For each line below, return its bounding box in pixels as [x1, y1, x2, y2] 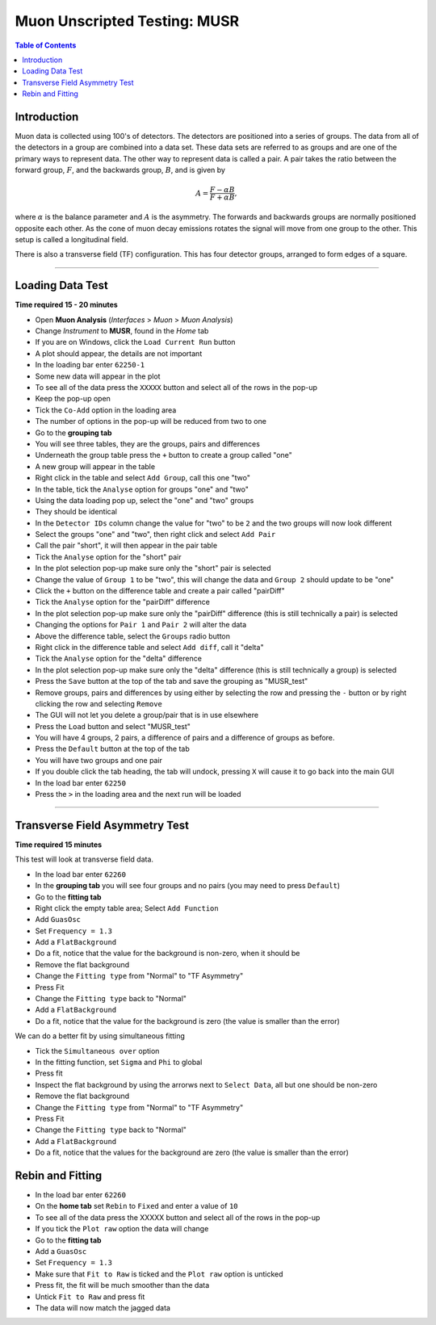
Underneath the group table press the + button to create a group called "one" [35, 451, 292, 460]
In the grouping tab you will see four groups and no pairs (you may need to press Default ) [35, 881, 341, 891]
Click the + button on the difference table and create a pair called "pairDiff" [35, 586, 286, 596]
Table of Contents [15, 40, 77, 50]
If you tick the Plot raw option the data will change [35, 1224, 209, 1234]
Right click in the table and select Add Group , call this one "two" [35, 473, 250, 483]
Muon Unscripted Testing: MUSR [15, 12, 240, 30]
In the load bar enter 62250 [35, 778, 127, 787]
